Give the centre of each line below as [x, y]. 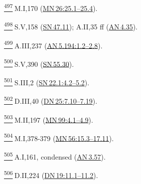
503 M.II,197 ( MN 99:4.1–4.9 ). [49, 119]
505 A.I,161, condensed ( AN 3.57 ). [55, 156]
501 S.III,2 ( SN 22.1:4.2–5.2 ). [47, 82]
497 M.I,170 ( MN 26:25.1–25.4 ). [51, 7]
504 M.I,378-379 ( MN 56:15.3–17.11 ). [59, 137]
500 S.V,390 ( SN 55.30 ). [39, 63]
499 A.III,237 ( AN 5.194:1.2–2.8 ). [53, 44]
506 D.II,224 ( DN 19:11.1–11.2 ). [51, 174]
